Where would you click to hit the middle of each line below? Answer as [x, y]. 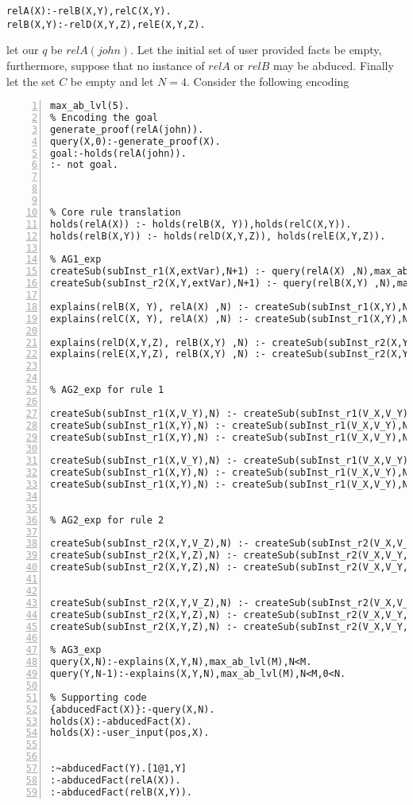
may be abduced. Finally [334, 65]
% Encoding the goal [104, 117]
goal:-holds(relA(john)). [118, 153]
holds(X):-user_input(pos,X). [130, 733]
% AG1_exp [76, 260]
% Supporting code [98, 697]
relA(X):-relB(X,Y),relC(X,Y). [89, 11]
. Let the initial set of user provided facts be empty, [256, 50]
